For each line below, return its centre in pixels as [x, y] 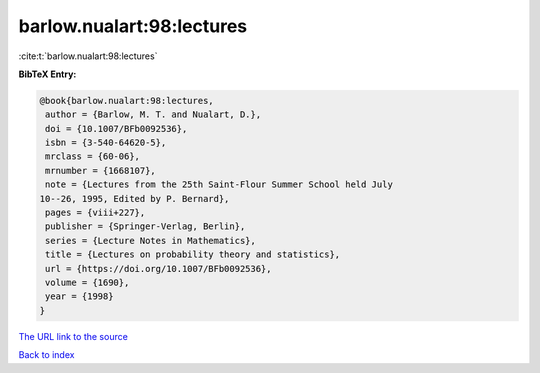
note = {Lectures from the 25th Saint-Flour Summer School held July [219, 184]
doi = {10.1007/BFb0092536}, [116, 128]
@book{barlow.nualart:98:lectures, [126, 100]
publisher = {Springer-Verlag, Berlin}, [145, 226]
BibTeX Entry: [47, 74]
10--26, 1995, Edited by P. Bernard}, [134, 198]
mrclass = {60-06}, [92, 156]
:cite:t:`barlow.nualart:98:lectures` [88, 56]
